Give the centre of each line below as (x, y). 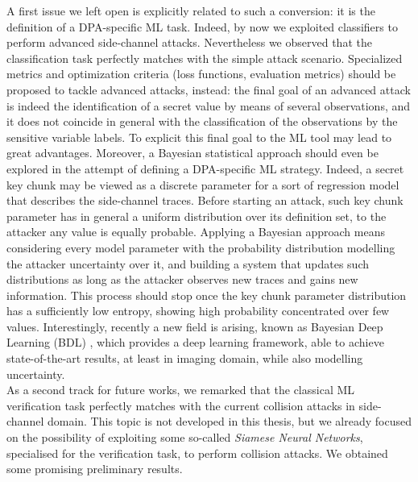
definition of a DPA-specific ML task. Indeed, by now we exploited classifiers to (202, 26)
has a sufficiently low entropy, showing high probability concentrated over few (198, 311)
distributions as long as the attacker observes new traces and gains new (182, 279)
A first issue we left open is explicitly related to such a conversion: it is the (191, 10)
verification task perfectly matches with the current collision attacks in (181, 405)
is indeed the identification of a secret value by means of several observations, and (209, 105)
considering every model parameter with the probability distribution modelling (201, 247)
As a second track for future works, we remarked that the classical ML (181, 390)
